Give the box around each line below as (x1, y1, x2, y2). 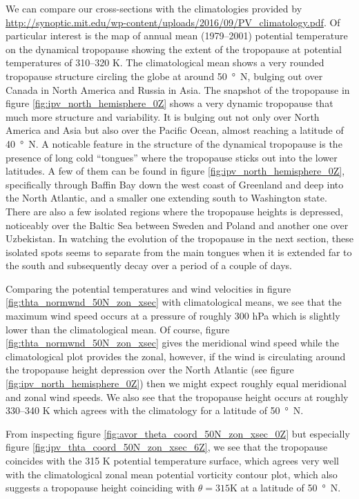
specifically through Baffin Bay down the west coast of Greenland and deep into (6, 177, 344, 191)
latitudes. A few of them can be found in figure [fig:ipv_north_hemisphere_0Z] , (6, 164, 345, 178)
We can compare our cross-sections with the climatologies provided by (6, 1, 302, 15)
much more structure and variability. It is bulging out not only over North (6, 109, 320, 124)
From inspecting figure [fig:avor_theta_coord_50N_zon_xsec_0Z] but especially (6, 426, 350, 440)
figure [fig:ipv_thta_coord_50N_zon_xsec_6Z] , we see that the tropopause (6, 440, 328, 454)
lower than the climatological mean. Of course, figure (6, 322, 230, 336)
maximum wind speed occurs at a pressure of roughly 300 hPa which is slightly (6, 309, 340, 323)
